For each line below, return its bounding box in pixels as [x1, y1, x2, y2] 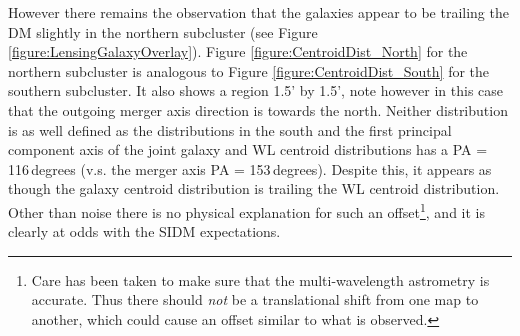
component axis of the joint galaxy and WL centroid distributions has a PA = [8, 139, 488, 160]
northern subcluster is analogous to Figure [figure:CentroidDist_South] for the [8, 60, 490, 81]
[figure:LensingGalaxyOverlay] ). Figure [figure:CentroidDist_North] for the [8, 41, 468, 62]
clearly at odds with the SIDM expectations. [8, 221, 281, 242]
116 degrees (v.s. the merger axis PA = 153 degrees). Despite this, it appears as [8, 158, 492, 179]
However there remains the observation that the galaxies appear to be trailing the [8, 2, 509, 22]
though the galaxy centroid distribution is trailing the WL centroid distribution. [8, 178, 500, 199]
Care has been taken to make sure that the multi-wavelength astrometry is [31, 269, 490, 290]
